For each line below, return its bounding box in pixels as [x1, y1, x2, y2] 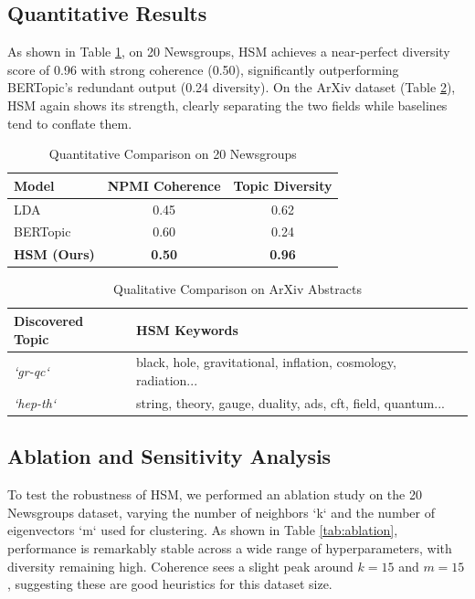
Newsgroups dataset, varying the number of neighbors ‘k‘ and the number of [7, 502, 435, 521]
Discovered [14, 310, 84, 330]
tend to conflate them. [7, 113, 132, 132]
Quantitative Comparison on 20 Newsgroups [48, 144, 297, 163]
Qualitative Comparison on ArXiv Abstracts [113, 279, 362, 299]
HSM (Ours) [14, 245, 95, 264]
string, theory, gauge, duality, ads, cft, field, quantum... [136, 393, 445, 412]
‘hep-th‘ [14, 393, 57, 412]
